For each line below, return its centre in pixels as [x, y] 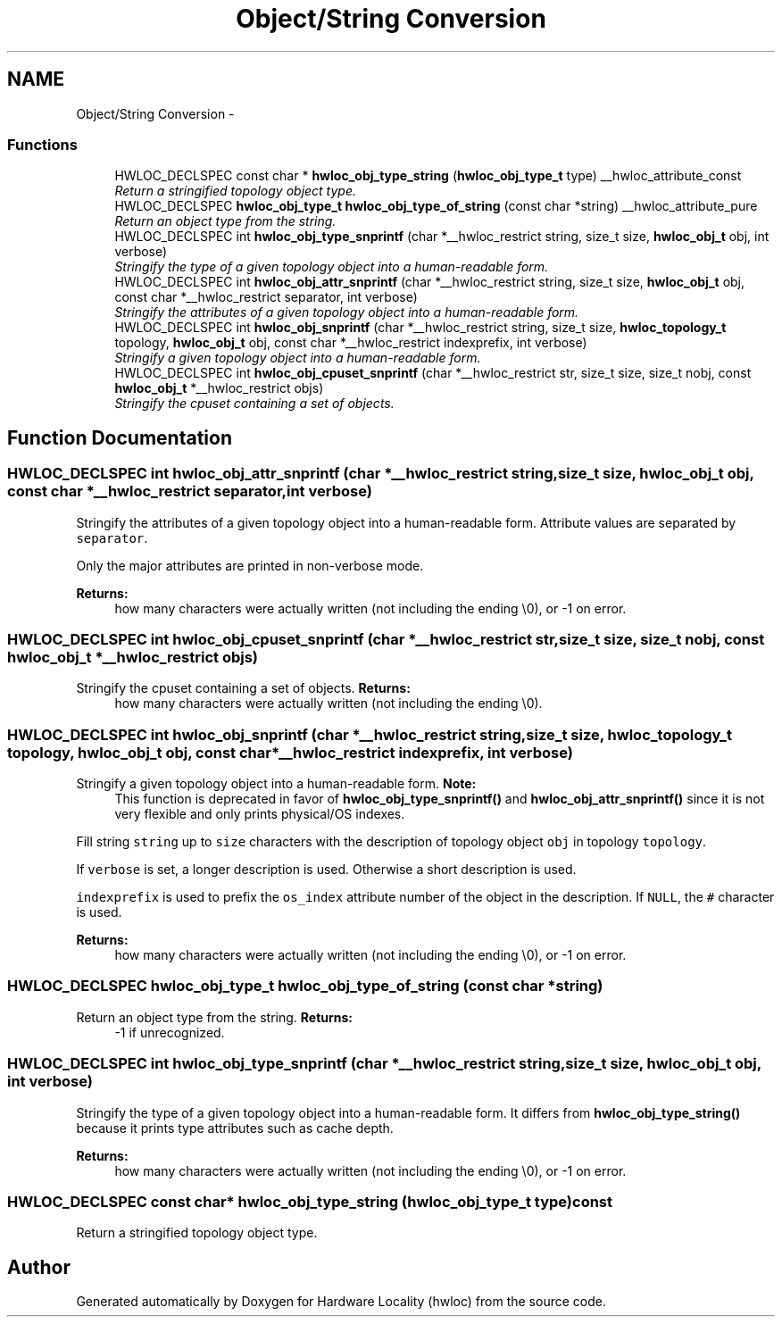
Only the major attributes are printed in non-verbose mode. [250, 565]
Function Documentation [120, 437]
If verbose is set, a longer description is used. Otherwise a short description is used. [326, 870]
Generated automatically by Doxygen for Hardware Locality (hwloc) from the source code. [341, 1302]
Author [39, 1267]
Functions [42, 144]
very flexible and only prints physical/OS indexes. [260, 814]
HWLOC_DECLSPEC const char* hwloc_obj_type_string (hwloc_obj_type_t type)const [310, 1201]
